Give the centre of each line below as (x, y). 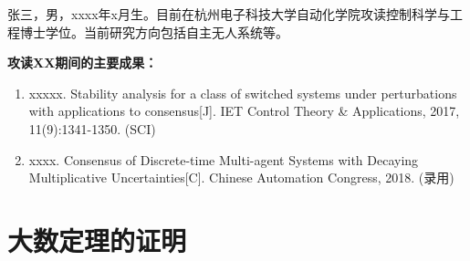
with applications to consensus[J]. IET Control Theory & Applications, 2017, (244, 111)
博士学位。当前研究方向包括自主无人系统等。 (154, 31)
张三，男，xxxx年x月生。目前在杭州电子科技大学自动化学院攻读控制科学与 (229, 14)
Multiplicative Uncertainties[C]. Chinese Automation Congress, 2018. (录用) (241, 177)
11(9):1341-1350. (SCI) (92, 128)
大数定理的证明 (97, 240)
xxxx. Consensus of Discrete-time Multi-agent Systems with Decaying (224, 159)
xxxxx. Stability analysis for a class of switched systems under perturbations (243, 93)
